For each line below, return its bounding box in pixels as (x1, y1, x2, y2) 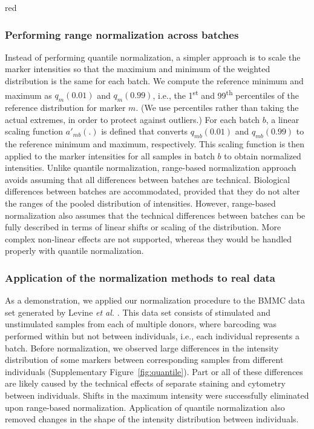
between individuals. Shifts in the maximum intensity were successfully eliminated (5, 388, 309, 401)
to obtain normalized (224, 149, 301, 162)
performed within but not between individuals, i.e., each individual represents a (5, 329, 299, 342)
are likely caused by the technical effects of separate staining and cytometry (5, 377, 286, 390)
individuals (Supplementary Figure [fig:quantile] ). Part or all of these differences (5, 365, 303, 377)
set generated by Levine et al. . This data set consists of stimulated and (5, 305, 271, 318)
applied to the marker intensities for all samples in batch (5, 149, 215, 162)
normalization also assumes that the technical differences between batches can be (5, 208, 306, 221)
